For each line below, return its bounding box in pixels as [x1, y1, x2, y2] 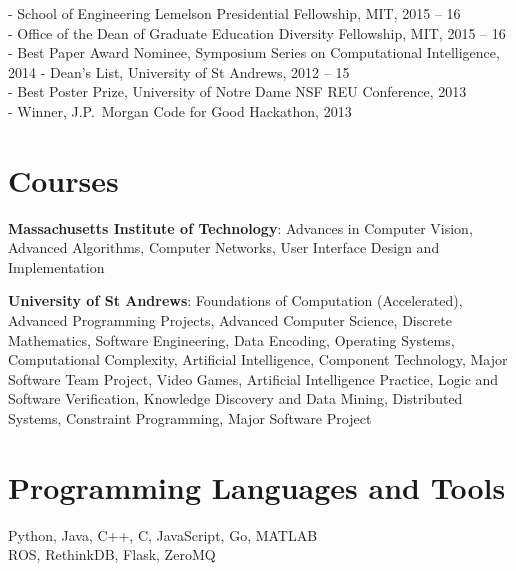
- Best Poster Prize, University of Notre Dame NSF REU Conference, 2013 [8, 81, 467, 102]
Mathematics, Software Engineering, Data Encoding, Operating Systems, [8, 329, 455, 350]
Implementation [8, 256, 105, 277]
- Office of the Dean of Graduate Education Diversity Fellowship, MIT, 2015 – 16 [8, 22, 506, 43]
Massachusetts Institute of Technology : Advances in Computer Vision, [8, 217, 473, 238]
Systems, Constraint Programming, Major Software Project [8, 408, 372, 429]
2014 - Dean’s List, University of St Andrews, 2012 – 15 [8, 61, 350, 82]
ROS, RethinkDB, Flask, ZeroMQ [8, 544, 216, 565]
